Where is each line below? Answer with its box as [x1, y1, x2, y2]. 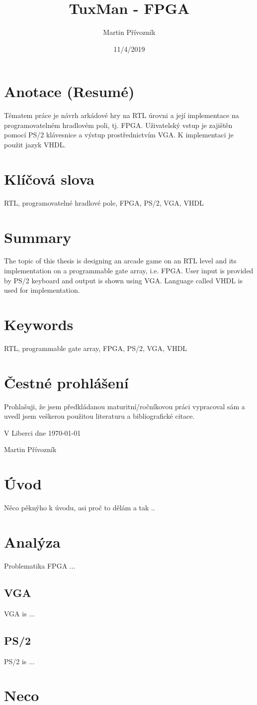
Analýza [4, 531, 61, 552]
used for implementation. [4, 285, 80, 295]
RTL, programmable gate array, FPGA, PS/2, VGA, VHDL [4, 343, 187, 353]
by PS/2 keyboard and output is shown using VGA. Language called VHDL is [4, 275, 243, 285]
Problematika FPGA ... [4, 560, 76, 571]
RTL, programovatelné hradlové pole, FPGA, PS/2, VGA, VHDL [4, 197, 204, 208]
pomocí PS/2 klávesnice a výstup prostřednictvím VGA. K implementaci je [4, 129, 234, 140]
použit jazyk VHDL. [4, 139, 66, 150]
